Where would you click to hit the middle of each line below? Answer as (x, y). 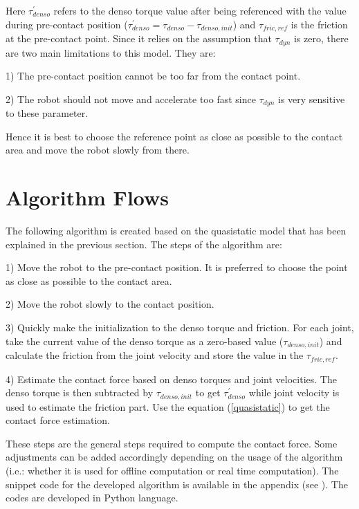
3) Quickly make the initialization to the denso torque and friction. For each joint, (180, 327)
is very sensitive (311, 99)
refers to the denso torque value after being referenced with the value (200, 10)
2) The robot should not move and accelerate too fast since (131, 99)
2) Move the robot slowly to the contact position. (110, 304)
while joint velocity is (294, 392)
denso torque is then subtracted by (80, 392)
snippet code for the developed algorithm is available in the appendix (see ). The (177, 484)
